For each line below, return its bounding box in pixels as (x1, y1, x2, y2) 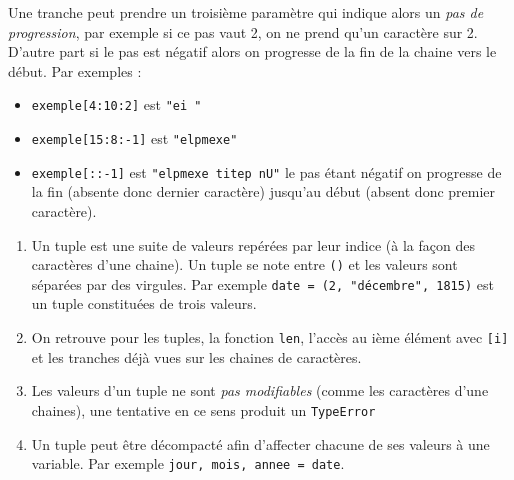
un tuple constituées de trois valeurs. (31, 293, 257, 314)
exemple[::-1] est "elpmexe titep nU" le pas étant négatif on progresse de (31, 161, 502, 182)
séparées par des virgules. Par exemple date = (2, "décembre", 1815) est (31, 273, 494, 294)
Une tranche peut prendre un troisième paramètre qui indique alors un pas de (8, 2, 484, 22)
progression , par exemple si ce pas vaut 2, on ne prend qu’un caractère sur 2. (8, 21, 478, 42)
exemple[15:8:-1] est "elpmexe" (31, 128, 238, 149)
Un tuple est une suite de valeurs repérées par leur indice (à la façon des (31, 234, 475, 255)
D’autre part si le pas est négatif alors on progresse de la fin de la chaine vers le (8, 41, 497, 62)
